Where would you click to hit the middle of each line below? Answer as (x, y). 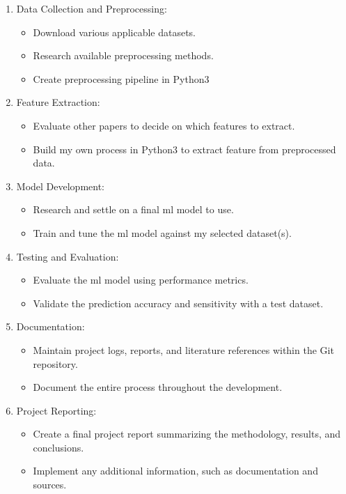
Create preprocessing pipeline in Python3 (121, 78)
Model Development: (60, 186)
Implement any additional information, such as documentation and (175, 471)
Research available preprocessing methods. (123, 55)
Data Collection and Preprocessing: (92, 8)
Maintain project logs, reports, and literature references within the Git (183, 349)
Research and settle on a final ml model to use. (133, 209)
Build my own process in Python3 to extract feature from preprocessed (184, 149)
